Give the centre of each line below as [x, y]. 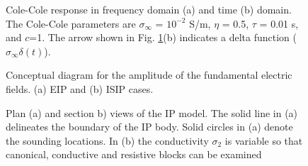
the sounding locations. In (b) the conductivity [107, 140]
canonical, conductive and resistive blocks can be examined [134, 154]
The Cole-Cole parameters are [71, 23]
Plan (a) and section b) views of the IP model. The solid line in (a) [152, 112]
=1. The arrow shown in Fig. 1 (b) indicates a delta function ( [163, 37]
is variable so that [264, 140]
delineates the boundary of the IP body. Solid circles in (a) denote [149, 127]
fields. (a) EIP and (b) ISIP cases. [80, 88]
